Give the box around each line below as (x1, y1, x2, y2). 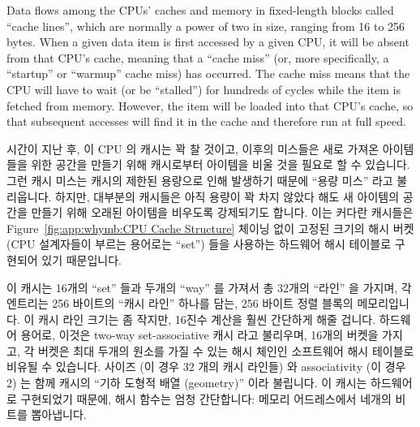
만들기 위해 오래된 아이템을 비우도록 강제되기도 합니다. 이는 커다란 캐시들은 (31, 204, 414, 221)
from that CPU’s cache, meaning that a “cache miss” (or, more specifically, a (6, 49, 389, 66)
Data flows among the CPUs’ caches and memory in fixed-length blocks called (6, 2, 394, 18)
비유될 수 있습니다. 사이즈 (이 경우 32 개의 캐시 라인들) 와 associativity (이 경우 (6, 358, 406, 375)
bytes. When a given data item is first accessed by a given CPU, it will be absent (6, 33, 409, 50)
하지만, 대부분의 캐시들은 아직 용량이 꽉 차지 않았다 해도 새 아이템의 (55, 188, 400, 205)
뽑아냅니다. (31, 406, 87, 423)
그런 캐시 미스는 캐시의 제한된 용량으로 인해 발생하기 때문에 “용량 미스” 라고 (6, 171, 393, 188)
